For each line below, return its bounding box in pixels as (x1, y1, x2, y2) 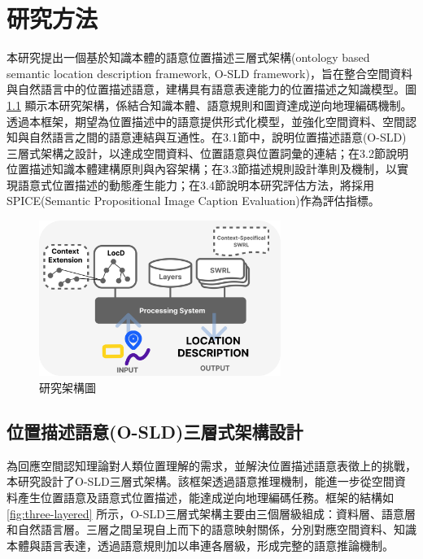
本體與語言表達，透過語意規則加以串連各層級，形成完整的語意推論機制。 (7, 536, 394, 553)
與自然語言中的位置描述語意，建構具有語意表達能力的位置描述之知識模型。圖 (7, 81, 416, 98)
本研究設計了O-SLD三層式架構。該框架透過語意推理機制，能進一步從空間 (7, 473, 395, 490)
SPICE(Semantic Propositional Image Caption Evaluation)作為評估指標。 (7, 192, 380, 209)
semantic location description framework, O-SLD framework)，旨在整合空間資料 (7, 64, 412, 81)
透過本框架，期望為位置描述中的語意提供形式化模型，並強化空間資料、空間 (7, 112, 405, 129)
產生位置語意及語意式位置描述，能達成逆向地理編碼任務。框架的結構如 (17, 488, 394, 505)
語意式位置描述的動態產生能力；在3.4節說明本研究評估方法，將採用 (17, 176, 374, 193)
